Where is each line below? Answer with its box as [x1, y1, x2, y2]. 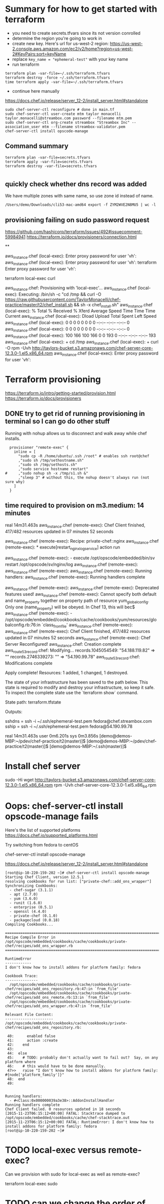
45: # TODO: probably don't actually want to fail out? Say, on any [7, 1055, 159, 1060]
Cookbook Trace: [5, 973, 38, 978]
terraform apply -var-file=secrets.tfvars [5, 159, 93, 164]
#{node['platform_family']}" [5, 1072, 64, 1077]
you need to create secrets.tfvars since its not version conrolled [12, 30, 141, 36]
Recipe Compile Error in [5, 934, 56, 940]
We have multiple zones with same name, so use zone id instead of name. [5, 193, 154, 199]
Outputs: [5, 709, 23, 715]
